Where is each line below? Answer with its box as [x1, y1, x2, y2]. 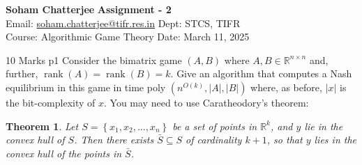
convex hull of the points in [6, 146, 122, 160]
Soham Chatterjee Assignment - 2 [6, 2, 172, 16]
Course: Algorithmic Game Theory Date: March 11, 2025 [6, 29, 250, 44]
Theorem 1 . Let [6, 118, 79, 133]
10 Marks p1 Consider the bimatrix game [6, 52, 182, 67]
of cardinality [186, 132, 242, 147]
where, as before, [250, 79, 322, 94]
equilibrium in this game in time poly [6, 79, 166, 94]
